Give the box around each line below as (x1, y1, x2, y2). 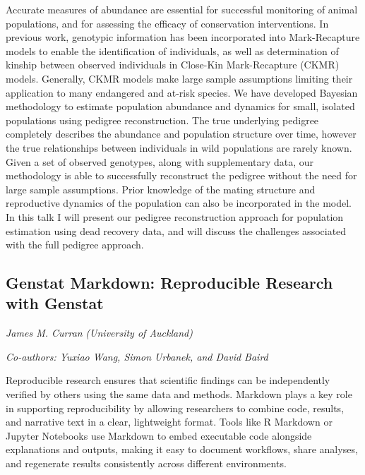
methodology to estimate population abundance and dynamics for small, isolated (6, 99, 355, 114)
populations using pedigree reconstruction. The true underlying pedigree (6, 112, 319, 127)
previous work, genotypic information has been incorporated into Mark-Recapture (6, 30, 360, 44)
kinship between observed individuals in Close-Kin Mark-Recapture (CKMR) (6, 57, 340, 72)
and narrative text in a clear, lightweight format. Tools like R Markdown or (6, 414, 333, 429)
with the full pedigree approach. (6, 237, 144, 252)
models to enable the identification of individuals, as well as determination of (6, 43, 339, 58)
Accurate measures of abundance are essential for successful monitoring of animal (6, 2, 358, 16)
